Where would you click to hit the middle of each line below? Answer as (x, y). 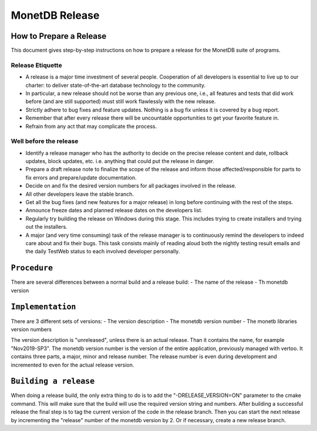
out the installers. (46, 227)
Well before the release (45, 141)
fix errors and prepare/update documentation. (81, 177)
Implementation (43, 307)
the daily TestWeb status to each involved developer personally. (103, 252)
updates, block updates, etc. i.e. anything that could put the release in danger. (120, 161)
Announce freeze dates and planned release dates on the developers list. (114, 211)
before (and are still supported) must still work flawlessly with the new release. (121, 101)
